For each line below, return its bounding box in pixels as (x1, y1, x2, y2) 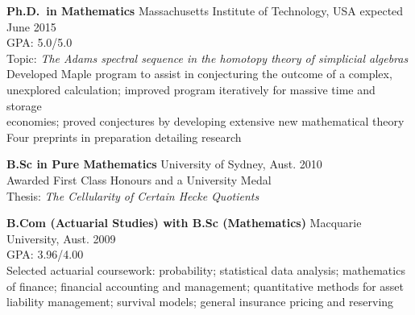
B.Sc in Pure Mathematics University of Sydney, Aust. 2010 (6, 155, 322, 172)
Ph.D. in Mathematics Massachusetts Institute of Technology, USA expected (6, 2, 404, 19)
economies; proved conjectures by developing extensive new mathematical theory (6, 113, 405, 130)
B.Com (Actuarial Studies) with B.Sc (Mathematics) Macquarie (6, 214, 362, 231)
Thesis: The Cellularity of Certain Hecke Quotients (6, 187, 259, 204)
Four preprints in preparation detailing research (6, 128, 242, 145)
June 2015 (6, 18, 56, 35)
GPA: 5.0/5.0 (6, 34, 73, 51)
